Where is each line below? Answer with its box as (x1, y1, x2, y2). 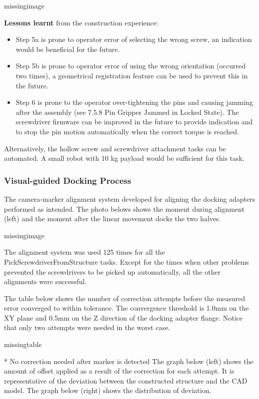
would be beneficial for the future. (15, 43, 120, 54)
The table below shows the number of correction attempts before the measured (4, 293, 246, 303)
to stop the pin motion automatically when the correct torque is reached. (15, 126, 239, 136)
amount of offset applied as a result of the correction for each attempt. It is (4, 366, 235, 376)
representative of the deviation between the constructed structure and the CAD (4, 375, 248, 386)
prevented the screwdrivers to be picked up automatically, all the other (4, 266, 221, 277)
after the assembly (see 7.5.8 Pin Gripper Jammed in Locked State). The (15, 106, 239, 117)
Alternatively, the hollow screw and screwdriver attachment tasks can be (4, 143, 226, 153)
